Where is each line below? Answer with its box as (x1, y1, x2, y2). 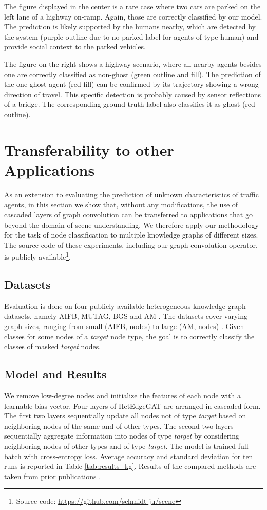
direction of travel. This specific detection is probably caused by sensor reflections (4, 88, 261, 99)
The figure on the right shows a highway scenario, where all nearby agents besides (4, 58, 262, 69)
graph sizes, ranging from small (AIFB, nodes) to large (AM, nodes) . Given (4, 321, 244, 332)
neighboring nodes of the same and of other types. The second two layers (4, 420, 234, 431)
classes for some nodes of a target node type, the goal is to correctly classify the (4, 331, 255, 341)
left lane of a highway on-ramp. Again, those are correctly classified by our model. (4, 11, 262, 22)
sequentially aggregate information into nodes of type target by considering (4, 430, 240, 441)
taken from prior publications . (4, 470, 101, 481)
